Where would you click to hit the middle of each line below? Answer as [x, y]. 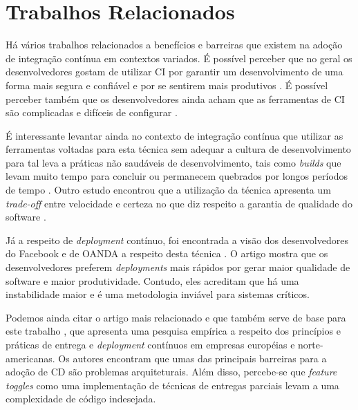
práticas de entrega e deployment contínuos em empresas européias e [150, 344]
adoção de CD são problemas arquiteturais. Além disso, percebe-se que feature [171, 372]
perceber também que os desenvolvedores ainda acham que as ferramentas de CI [175, 99]
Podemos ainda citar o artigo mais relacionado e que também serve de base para [176, 317]
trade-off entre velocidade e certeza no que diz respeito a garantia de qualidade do [179, 203]
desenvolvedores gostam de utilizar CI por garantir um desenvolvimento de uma [175, 72]
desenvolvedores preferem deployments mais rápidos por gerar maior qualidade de [178, 267]
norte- [311, 344]
